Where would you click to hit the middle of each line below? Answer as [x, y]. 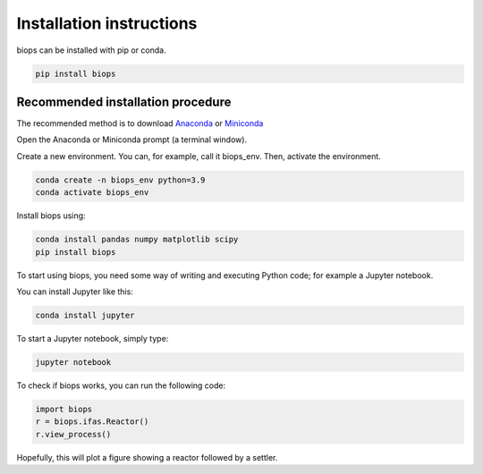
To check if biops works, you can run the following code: [121, 385]
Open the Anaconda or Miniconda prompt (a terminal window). [132, 140]
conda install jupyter [85, 315]
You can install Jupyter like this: [75, 292]
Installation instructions [107, 23]
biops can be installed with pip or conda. [91, 50]
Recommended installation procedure [124, 102]
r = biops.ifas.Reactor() [92, 422]
